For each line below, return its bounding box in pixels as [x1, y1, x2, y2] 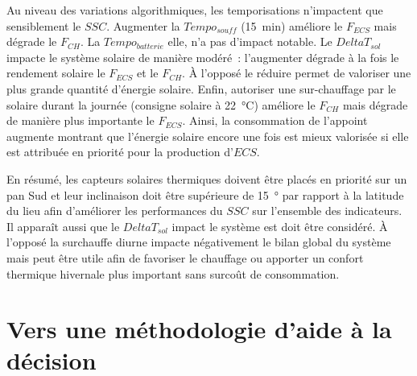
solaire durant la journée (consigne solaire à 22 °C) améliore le [6, 96, 316, 113]
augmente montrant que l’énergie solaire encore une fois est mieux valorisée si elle [6, 127, 409, 144]
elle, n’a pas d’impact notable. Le [167, 33, 332, 50]
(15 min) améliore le [241, 17, 343, 34]
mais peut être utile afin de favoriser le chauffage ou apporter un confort [6, 249, 364, 266]
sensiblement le [6, 17, 81, 34]
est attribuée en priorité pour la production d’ [6, 143, 233, 160]
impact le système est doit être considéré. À [171, 217, 388, 234]
